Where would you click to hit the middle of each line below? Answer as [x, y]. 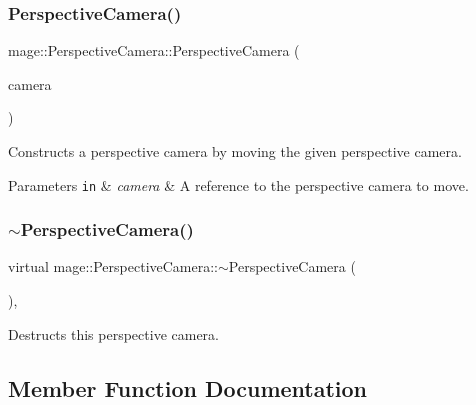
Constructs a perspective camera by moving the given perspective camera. [235, 151]
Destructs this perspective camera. [113, 333]
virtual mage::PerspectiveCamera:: [113, 266]
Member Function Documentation [188, 387]
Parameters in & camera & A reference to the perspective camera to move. [238, 184]
